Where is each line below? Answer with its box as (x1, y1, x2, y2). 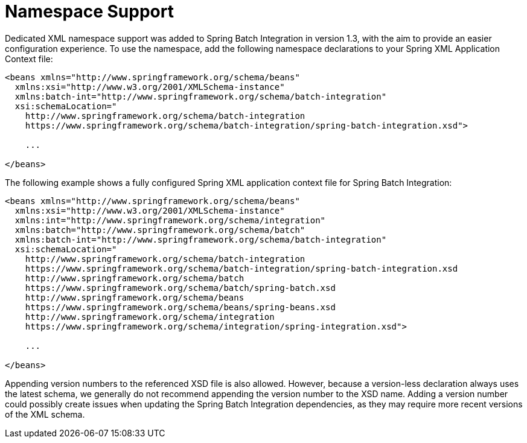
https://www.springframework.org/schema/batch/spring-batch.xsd (25, 282, 336, 293)
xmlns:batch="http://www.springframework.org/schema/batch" (14, 225, 305, 235)
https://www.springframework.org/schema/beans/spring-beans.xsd (25, 302, 336, 312)
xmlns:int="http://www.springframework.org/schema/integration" (14, 215, 326, 225)
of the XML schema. (5, 409, 85, 419)
